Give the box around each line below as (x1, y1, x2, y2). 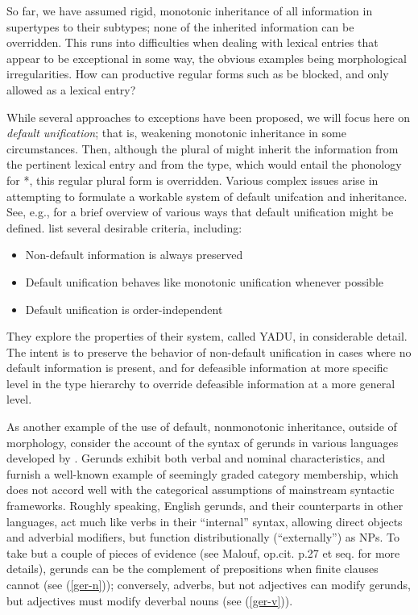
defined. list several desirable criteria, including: (6, 219, 242, 236)
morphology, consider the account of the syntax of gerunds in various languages (6, 433, 399, 450)
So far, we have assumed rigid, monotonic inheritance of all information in (6, 2, 373, 19)
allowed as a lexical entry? (6, 81, 136, 98)
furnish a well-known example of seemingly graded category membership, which (6, 465, 399, 482)
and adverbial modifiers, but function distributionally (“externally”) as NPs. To (6, 529, 400, 546)
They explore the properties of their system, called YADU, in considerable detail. (6, 328, 408, 345)
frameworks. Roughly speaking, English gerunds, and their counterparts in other (6, 497, 404, 514)
